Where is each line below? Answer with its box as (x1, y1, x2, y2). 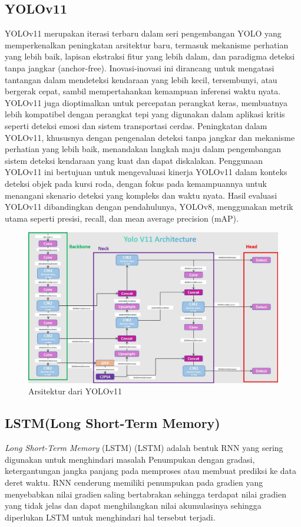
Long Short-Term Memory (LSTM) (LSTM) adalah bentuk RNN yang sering (5, 442, 283, 454)
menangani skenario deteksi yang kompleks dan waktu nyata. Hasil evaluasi (5, 189, 277, 201)
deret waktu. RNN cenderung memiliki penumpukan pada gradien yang (5, 476, 263, 488)
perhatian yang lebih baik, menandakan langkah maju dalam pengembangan (5, 143, 282, 155)
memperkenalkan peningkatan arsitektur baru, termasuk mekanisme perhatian (5, 38, 289, 51)
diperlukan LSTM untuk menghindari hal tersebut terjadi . (5, 510, 216, 523)
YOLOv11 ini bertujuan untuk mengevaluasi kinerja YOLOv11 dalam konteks (5, 166, 287, 178)
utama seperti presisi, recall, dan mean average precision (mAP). (5, 212, 239, 224)
